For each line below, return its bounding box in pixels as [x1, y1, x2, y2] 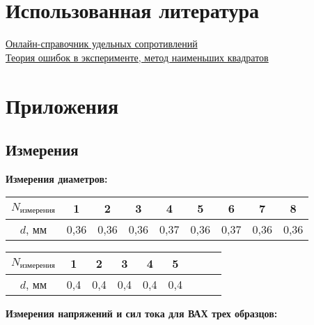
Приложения [6, 91, 119, 119]
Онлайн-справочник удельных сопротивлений [6, 36, 198, 51]
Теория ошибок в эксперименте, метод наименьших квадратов [6, 50, 269, 64]
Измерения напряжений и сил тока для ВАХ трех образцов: [6, 306, 278, 321]
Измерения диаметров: [6, 171, 108, 186]
